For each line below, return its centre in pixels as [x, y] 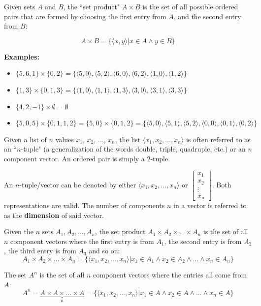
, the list [128, 139]
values [65, 139]
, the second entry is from [203, 241]
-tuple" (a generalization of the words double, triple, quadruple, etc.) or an [133, 149]
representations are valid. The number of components [84, 205]
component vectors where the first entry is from [82, 241]
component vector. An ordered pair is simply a [74, 158]
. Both [222, 184]
